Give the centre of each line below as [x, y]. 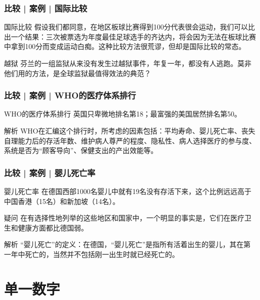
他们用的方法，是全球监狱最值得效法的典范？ [77, 73]
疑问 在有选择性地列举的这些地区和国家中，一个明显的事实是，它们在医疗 [124, 218]
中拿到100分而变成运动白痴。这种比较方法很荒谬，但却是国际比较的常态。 [125, 46]
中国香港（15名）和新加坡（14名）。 [62, 201]
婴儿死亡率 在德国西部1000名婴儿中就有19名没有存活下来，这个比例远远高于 [128, 191]
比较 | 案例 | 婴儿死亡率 [50, 172]
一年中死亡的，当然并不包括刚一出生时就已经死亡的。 [91, 254]
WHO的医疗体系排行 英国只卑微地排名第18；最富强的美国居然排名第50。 [123, 114]
